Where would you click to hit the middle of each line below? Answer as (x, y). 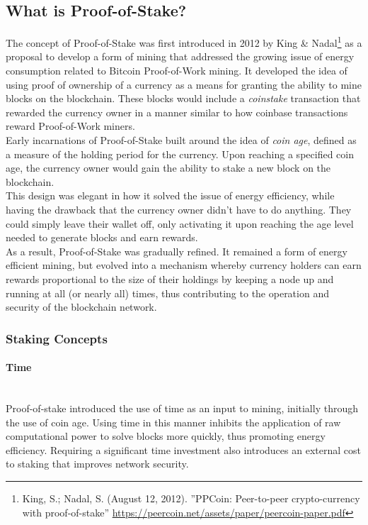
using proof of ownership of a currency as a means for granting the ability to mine (184, 84)
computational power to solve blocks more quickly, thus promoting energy (166, 436)
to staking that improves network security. (97, 464)
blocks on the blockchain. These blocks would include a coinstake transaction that (183, 98)
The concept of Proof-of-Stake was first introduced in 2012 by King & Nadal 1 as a (184, 42)
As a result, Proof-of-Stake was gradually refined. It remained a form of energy (177, 251)
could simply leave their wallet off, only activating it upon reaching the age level (180, 223)
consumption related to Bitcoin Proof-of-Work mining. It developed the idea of (177, 71)
